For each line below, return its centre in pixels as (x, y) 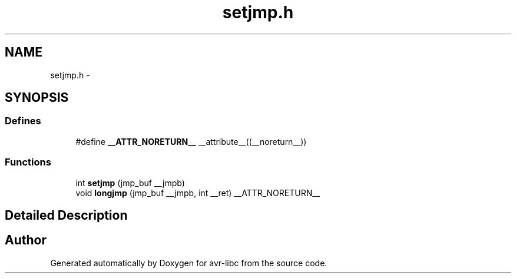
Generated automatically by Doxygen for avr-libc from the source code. (189, 263)
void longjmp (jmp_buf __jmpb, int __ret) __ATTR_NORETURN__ (198, 193)
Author (26, 240)
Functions (28, 162)
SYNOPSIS (37, 98)
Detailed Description (66, 215)
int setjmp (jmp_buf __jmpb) (130, 183)
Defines (23, 121)
